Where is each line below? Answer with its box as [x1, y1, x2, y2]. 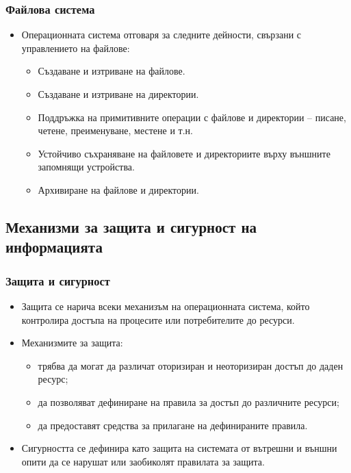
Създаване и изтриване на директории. [38, 87, 199, 101]
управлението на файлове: [21, 40, 130, 55]
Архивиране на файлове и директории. [38, 182, 199, 196]
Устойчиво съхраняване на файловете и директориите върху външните [38, 146, 330, 160]
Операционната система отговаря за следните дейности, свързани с [21, 27, 302, 42]
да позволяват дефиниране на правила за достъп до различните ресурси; [38, 394, 339, 409]
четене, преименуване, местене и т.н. [38, 123, 193, 138]
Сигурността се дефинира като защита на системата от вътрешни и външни [21, 441, 337, 455]
